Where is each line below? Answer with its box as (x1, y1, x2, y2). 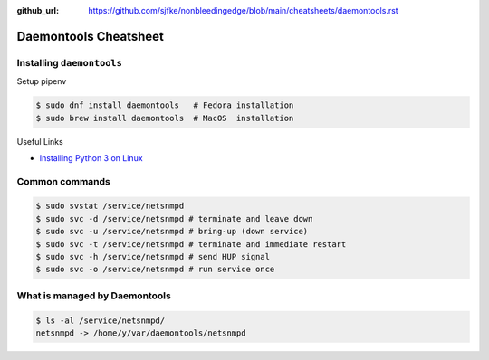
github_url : (16, 5, 59, 15)
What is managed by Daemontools (16, 289, 171, 302)
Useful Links (16, 136, 63, 147)
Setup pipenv (16, 76, 67, 87)
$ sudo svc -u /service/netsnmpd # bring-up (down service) (35, 226, 309, 237)
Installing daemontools (16, 56, 122, 69)
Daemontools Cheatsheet (16, 28, 165, 44)
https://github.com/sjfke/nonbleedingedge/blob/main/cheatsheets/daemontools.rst (88, 5, 398, 15)
